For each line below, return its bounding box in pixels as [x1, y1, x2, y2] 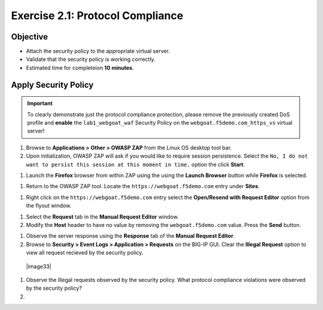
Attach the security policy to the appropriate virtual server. [26, 48, 170, 55]
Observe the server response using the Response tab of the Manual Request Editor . [26, 232, 235, 240]
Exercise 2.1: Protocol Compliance [11, 9, 184, 22]
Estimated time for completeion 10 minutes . [26, 64, 134, 71]
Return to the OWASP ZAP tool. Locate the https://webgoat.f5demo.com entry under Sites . [26, 183, 260, 190]
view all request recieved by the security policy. [26, 249, 144, 256]
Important [27, 100, 53, 107]
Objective [11, 32, 48, 42]
